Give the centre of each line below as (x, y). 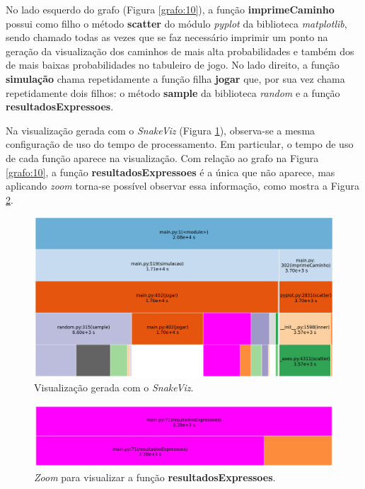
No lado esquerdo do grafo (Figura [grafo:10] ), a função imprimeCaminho (170, 9)
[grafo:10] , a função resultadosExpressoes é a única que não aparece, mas (170, 172)
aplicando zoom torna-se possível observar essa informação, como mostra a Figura (182, 186)
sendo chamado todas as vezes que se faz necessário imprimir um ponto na (167, 37)
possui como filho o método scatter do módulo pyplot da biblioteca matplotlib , (176, 23)
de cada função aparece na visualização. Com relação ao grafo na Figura (162, 157)
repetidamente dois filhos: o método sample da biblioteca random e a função (173, 92)
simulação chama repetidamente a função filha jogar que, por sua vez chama (175, 78)
